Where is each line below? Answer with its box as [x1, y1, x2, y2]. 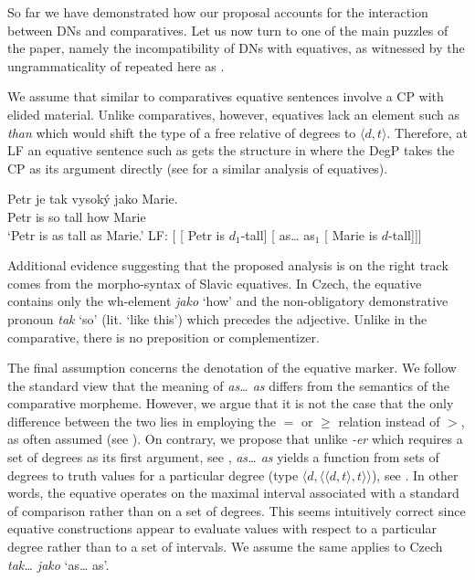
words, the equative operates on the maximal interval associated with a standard [7, 483, 459, 502]
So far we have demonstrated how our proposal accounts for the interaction [7, 3, 428, 21]
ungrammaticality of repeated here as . [7, 56, 225, 75]
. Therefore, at [386, 122, 468, 142]
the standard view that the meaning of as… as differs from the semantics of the [7, 375, 450, 395]
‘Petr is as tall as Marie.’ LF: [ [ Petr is [7, 225, 226, 244]
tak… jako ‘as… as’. [7, 554, 110, 574]
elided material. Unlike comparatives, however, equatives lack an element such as [7, 104, 460, 123]
